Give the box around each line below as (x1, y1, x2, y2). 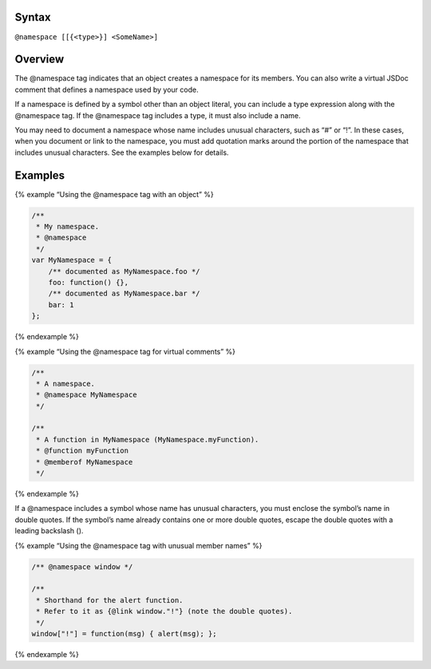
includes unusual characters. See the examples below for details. (14, 148, 229, 157)
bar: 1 (48, 300, 74, 309)
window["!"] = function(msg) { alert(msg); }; (31, 629, 217, 638)
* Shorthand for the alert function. (36, 596, 184, 604)
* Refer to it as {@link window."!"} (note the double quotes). (36, 607, 293, 616)
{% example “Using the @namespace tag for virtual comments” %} (14, 346, 235, 356)
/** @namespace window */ (31, 562, 133, 571)
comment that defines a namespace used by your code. (14, 85, 199, 94)
